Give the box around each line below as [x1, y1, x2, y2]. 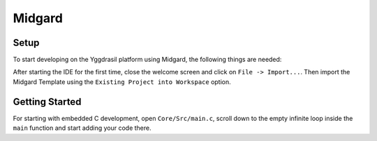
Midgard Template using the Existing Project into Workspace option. [13, 77, 232, 86]
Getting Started [13, 96, 82, 108]
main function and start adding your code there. [13, 124, 151, 132]
